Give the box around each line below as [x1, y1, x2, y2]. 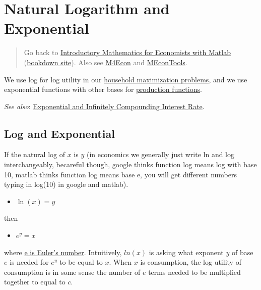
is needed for [10, 257, 49, 267]
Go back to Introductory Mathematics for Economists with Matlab [24, 47, 231, 58]
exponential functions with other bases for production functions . [4, 84, 202, 94]
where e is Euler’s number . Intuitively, [4, 247, 122, 257]
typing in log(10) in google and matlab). [4, 179, 128, 189]
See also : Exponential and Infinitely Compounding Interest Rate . [4, 101, 205, 111]
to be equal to [59, 257, 103, 267]
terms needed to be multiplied [148, 266, 241, 277]
